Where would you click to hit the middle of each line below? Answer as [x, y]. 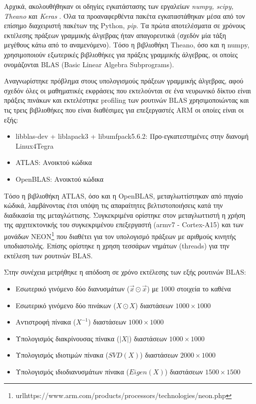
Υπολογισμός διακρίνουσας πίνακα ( [67, 338]
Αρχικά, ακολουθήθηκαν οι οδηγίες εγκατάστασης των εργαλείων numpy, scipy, [119, 6]
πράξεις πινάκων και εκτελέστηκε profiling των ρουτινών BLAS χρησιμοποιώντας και [127, 100]
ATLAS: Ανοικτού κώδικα [54, 162]
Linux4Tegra [34, 145]
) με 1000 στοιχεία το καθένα [189, 288]
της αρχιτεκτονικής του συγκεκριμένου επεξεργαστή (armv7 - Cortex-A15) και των [124, 224]
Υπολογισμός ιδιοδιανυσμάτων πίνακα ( [72, 371]
